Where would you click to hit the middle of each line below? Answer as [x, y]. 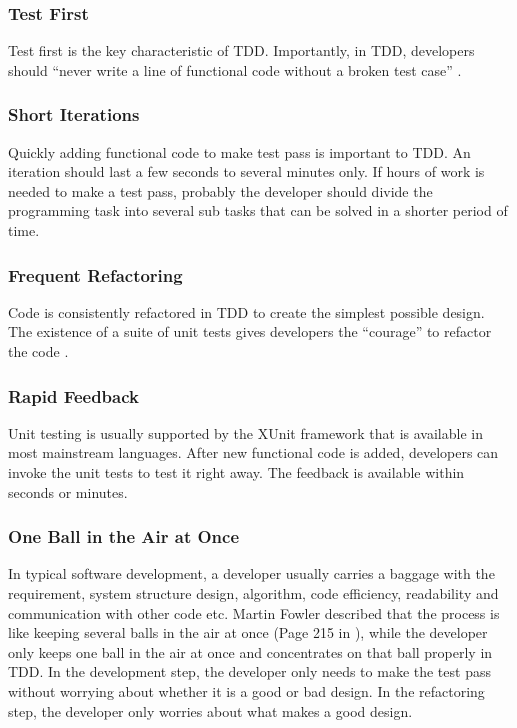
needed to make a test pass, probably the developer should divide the [220, 190]
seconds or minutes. [68, 491]
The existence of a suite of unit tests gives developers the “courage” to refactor [250, 331]
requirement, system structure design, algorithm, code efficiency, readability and [253, 593]
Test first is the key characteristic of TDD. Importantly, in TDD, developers [241, 50]
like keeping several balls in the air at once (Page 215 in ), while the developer [248, 632]
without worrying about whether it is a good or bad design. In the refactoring [246, 690]
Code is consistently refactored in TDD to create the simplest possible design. [246, 311]
